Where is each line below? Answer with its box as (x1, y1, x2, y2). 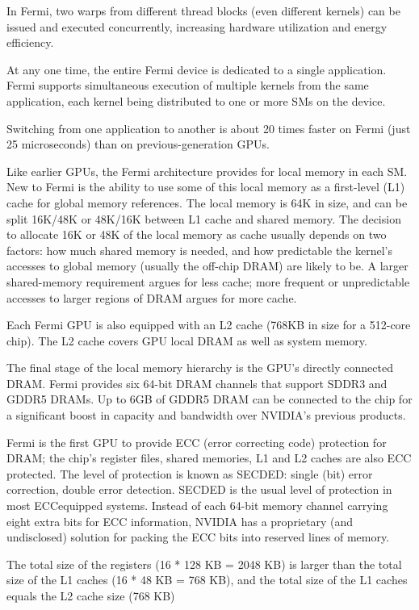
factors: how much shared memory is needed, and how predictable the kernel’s (6, 241, 393, 258)
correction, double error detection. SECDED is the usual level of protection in (6, 481, 392, 498)
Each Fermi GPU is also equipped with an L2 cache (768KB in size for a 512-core (6, 316, 411, 333)
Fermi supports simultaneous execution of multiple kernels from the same (6, 77, 369, 94)
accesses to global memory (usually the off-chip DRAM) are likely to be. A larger (6, 257, 409, 274)
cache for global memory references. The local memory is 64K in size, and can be (6, 194, 408, 211)
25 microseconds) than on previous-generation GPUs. (6, 136, 270, 152)
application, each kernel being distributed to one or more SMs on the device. (6, 92, 386, 109)
